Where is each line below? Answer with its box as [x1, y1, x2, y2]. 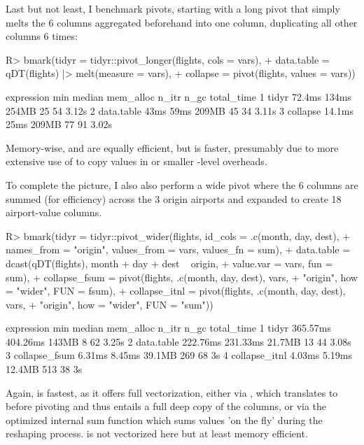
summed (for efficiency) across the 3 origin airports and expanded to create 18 [6, 191, 342, 206]
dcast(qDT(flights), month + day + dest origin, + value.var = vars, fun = [6, 255, 333, 270]
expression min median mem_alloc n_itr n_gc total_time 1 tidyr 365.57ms [6, 320, 332, 335]
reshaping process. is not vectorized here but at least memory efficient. [6, 426, 308, 441]
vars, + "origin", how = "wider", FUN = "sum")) [6, 297, 213, 311]
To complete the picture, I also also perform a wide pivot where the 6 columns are [6, 177, 358, 192]
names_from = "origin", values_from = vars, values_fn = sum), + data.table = [6, 242, 351, 257]
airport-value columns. [6, 205, 102, 220]
